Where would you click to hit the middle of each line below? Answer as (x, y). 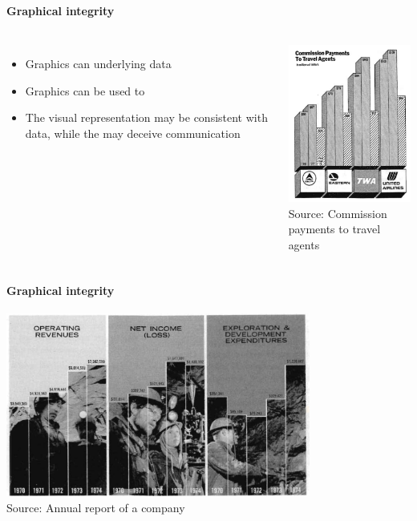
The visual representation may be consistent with (146, 117)
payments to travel (334, 229)
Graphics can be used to (85, 90)
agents (304, 245)
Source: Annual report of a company (96, 507)
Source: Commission (338, 213)
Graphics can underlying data (98, 64)
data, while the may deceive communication (133, 133)
